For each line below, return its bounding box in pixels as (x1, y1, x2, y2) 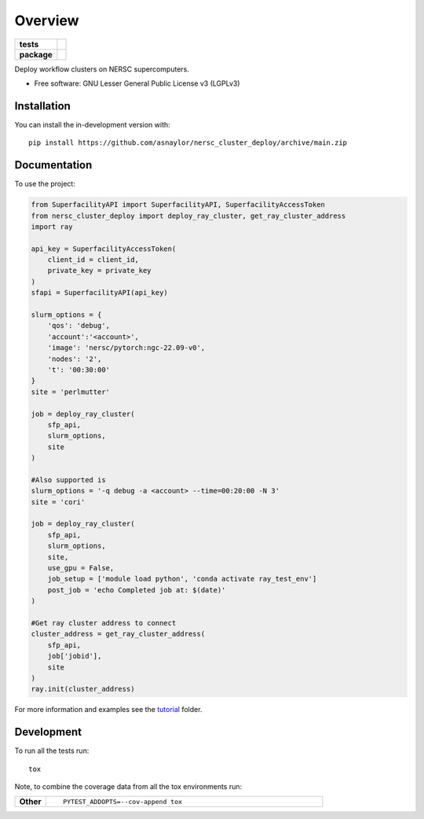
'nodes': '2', (47, 354, 102, 363)
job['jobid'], (47, 651, 102, 661)
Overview (14, 12, 79, 29)
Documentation (14, 158, 93, 172)
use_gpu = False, (47, 563, 115, 573)
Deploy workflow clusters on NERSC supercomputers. (14, 64, 190, 74)
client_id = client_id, (47, 256, 139, 264)
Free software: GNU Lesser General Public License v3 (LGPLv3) (34, 79, 240, 88)
